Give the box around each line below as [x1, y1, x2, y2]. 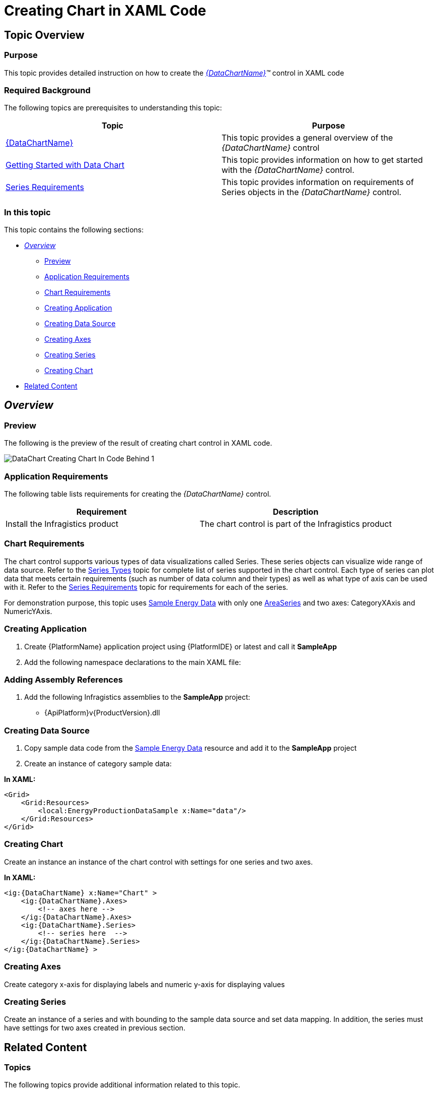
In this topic [4, 207, 51, 217]
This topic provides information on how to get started [222, 155, 423, 165]
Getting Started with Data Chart [6, 160, 125, 170]
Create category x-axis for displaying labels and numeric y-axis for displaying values [4, 980, 285, 989]
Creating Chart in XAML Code [4, 2, 206, 19]
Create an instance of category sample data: [24, 759, 172, 768]
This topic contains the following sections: [4, 225, 144, 234]
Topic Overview [4, 28, 85, 41]
